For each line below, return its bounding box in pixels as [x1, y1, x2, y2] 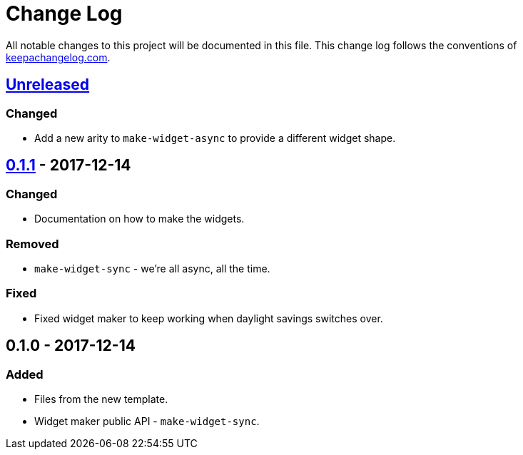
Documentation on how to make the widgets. [34, 213, 245, 225]
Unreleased [6, 76, 90, 94]
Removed [6, 236, 59, 251]
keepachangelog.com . [6, 51, 111, 63]
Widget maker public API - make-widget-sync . [34, 414, 260, 427]
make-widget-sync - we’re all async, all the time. [34, 262, 270, 275]
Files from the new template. [34, 392, 168, 405]
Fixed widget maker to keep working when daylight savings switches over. [34, 312, 383, 324]
